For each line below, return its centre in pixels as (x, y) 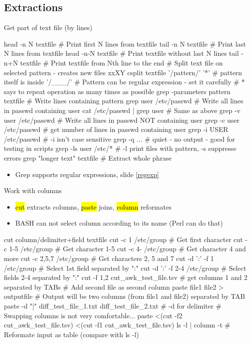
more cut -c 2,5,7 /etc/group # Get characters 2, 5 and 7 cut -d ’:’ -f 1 (109, 258)
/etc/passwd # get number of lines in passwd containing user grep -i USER (116, 129)
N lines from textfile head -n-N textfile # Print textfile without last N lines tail (121, 53)
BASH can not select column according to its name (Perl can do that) (119, 223)
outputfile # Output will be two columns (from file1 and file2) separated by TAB (125, 296)
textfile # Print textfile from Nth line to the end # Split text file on (121, 62)
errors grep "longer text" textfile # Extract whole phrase (88, 157)
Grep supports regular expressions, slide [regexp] (87, 174)
